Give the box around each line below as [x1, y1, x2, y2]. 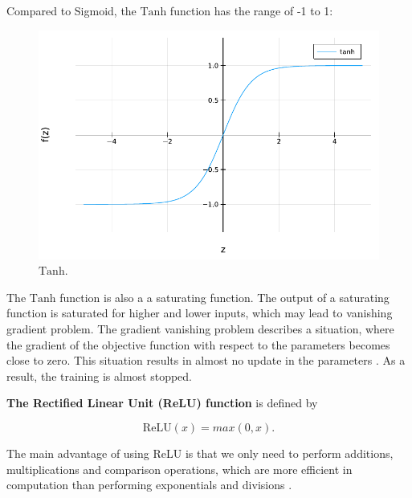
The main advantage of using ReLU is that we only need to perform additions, [6, 444, 394, 461]
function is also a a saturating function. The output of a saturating [59, 288, 390, 305]
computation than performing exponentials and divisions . [6, 476, 292, 493]
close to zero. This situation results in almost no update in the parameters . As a [6, 352, 406, 369]
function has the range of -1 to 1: [169, 2, 333, 18]
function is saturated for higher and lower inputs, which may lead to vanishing [6, 304, 393, 321]
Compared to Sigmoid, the [6, 2, 137, 18]
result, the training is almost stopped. [6, 367, 193, 384]
